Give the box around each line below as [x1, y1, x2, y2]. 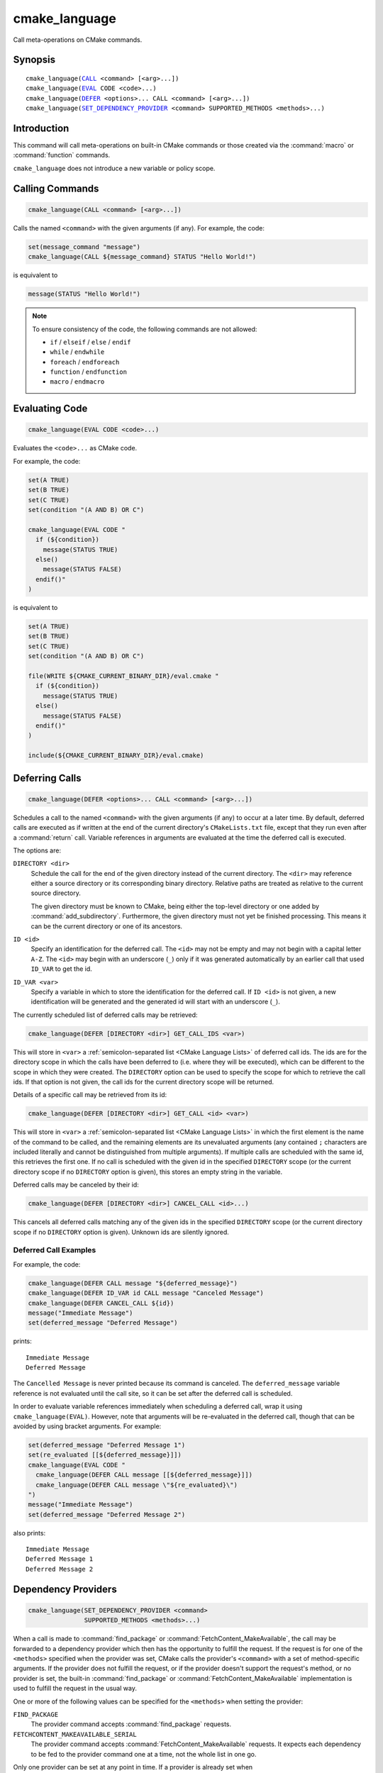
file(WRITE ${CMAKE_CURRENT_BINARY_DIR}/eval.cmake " [28, 672, 219, 680]
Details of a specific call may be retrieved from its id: [13, 1091, 167, 1099]
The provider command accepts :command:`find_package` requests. [30, 1720, 232, 1728]
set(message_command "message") [28, 243, 141, 251]
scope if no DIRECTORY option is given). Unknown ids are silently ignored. [13, 1228, 230, 1236]
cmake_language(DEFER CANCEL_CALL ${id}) [28, 1299, 174, 1307]
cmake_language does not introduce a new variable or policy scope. [13, 164, 216, 172]
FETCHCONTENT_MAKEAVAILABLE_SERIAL [13, 1730, 138, 1738]
